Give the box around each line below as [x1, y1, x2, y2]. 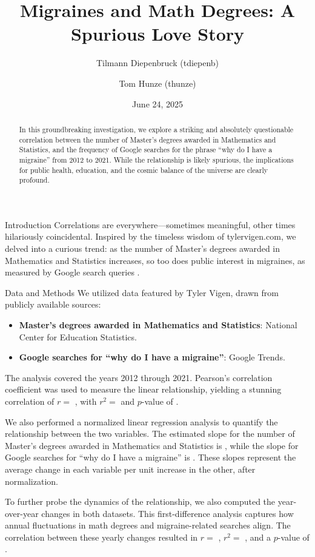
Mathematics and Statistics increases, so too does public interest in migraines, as [5, 254, 305, 266]
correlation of [5, 394, 55, 407]
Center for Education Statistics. [19, 330, 137, 343]
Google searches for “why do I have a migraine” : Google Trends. [19, 351, 285, 363]
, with [75, 394, 97, 407]
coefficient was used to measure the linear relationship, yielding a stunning [5, 383, 282, 396]
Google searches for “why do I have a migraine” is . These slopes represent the [5, 451, 296, 464]
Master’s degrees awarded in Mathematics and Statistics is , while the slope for [5, 439, 299, 451]
